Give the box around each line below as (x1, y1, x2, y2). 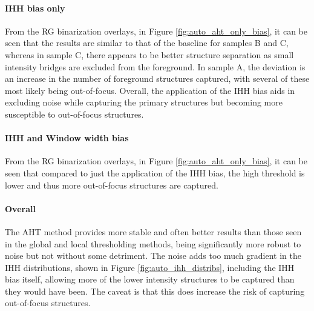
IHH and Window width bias (5, 132, 129, 144)
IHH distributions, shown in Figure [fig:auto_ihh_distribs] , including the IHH (5, 261, 295, 273)
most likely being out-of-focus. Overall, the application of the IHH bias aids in (5, 84, 295, 96)
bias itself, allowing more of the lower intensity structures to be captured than (5, 273, 295, 286)
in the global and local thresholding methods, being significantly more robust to (5, 237, 301, 250)
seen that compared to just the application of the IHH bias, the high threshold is (5, 166, 305, 179)
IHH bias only (5, 1, 65, 14)
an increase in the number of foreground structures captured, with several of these (5, 72, 310, 85)
